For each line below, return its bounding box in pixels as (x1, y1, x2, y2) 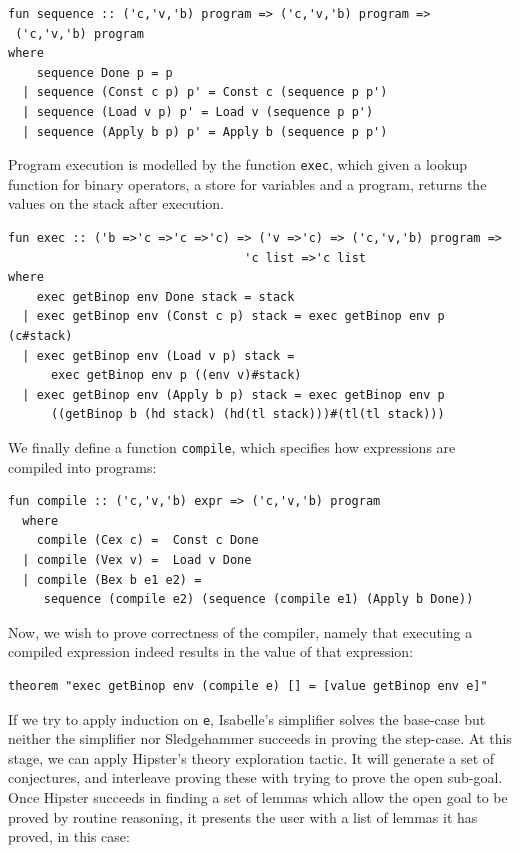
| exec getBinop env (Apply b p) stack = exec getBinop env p (22, 387, 445, 402)
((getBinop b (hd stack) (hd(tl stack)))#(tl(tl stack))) (50, 407, 445, 422)
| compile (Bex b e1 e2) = (22, 572, 202, 587)
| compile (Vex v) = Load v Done (22, 552, 252, 567)
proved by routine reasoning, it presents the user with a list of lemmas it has (8, 806, 478, 827)
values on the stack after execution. (8, 193, 225, 214)
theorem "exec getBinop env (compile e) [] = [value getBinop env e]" (8, 678, 488, 693)
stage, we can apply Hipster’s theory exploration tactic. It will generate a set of (8, 747, 495, 768)
